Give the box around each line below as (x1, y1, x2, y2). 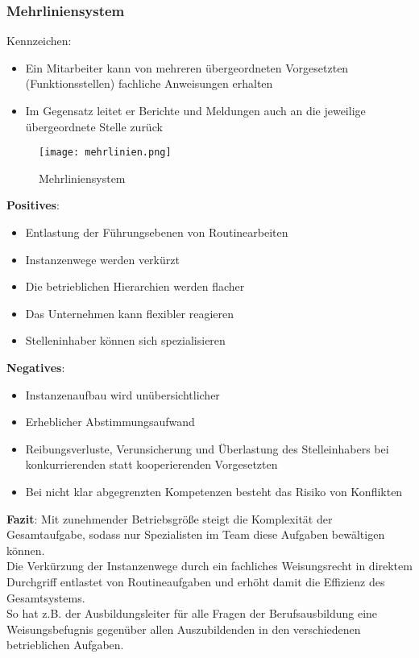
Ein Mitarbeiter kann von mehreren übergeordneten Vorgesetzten (25, 59, 349, 76)
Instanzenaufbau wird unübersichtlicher (25, 386, 220, 403)
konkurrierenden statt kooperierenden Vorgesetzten (25, 456, 278, 473)
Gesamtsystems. (6, 589, 85, 606)
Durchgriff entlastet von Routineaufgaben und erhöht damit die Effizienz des (6, 573, 385, 590)
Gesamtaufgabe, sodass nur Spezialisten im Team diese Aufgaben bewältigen (6, 526, 385, 543)
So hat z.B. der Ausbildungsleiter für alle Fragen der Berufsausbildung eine (6, 605, 378, 622)
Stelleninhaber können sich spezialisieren (25, 332, 226, 349)
